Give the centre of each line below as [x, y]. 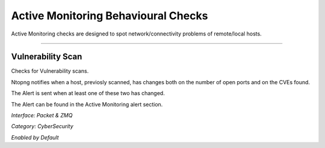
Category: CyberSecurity [42, 126]
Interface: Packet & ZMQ [42, 116]
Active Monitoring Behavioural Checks [110, 16]
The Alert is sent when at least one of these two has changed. [88, 93]
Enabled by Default [35, 137]
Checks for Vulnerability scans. [50, 71]
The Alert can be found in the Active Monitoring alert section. [87, 104]
